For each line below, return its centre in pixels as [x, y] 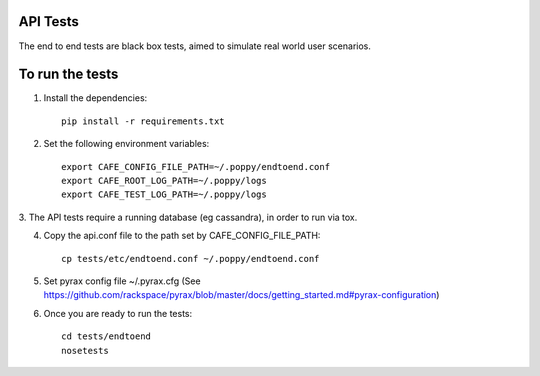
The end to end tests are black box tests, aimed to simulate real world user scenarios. [195, 46]
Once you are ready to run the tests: [118, 313]
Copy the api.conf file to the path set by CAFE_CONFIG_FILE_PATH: [182, 236]
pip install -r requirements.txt [143, 121]
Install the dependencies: [95, 98]
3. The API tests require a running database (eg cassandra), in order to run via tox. [188, 217]
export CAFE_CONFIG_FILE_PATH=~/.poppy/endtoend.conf [195, 166]
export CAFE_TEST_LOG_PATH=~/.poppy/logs [164, 194]
